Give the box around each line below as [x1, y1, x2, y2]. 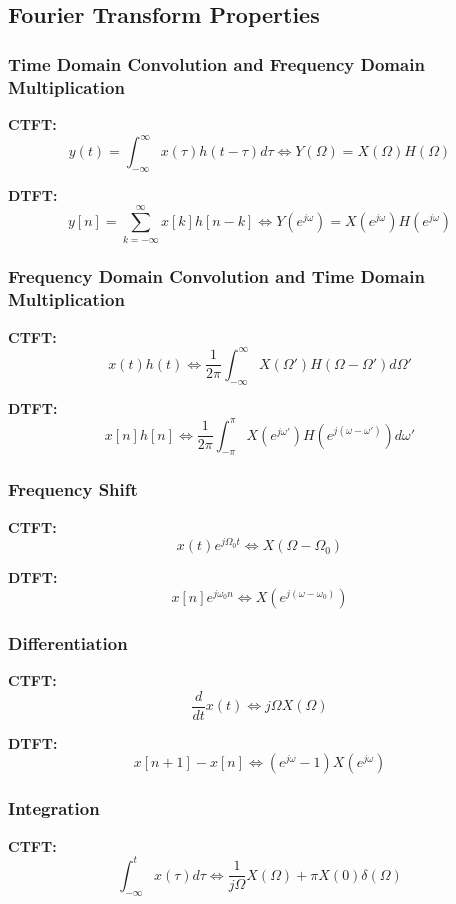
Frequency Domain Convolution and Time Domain [8, 264, 425, 289]
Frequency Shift [8, 477, 138, 502]
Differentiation [8, 630, 128, 655]
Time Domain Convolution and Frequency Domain [8, 51, 425, 76]
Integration [8, 796, 100, 821]
